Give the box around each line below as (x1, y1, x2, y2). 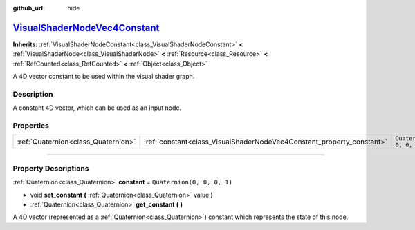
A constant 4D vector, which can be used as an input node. (12, 104, 182, 112)
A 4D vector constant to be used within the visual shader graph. (12, 73, 195, 81)
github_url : (12, 4, 45, 12)
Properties (12, 121, 50, 131)
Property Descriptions (12, 163, 89, 173)
